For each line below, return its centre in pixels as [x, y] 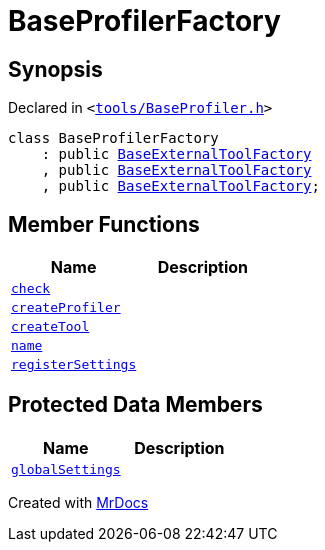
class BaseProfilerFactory [113, 138]
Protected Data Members [135, 405]
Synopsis [55, 69]
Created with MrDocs [78, 502]
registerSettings [74, 365]
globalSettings [66, 469]
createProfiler [66, 308]
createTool [50, 327]
